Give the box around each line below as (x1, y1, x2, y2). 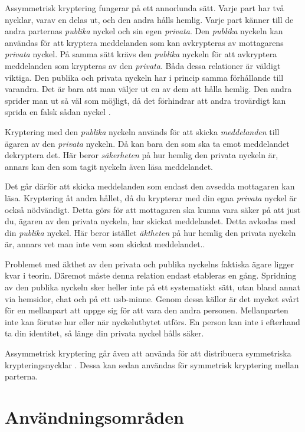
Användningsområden (5, 405, 184, 428)
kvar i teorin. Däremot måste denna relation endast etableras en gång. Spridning (5, 269, 297, 282)
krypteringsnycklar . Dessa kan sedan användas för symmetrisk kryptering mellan (5, 358, 299, 371)
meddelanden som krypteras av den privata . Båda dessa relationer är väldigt (5, 59, 281, 71)
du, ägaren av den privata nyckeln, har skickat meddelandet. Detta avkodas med (5, 215, 296, 227)
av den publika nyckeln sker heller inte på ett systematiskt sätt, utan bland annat (5, 281, 300, 293)
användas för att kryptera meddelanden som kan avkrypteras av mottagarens (5, 36, 284, 48)
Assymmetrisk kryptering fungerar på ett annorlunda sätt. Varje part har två (5, 2, 284, 14)
